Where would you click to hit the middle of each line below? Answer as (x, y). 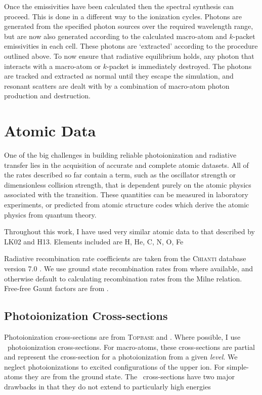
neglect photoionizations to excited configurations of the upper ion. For (114, 366)
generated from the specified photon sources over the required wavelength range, (129, 26)
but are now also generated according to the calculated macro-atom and (116, 36)
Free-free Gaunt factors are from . (56, 288)
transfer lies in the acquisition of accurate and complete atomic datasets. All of (126, 165)
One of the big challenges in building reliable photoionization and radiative (120, 155)
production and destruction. (47, 96)
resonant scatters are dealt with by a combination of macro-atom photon (117, 85)
